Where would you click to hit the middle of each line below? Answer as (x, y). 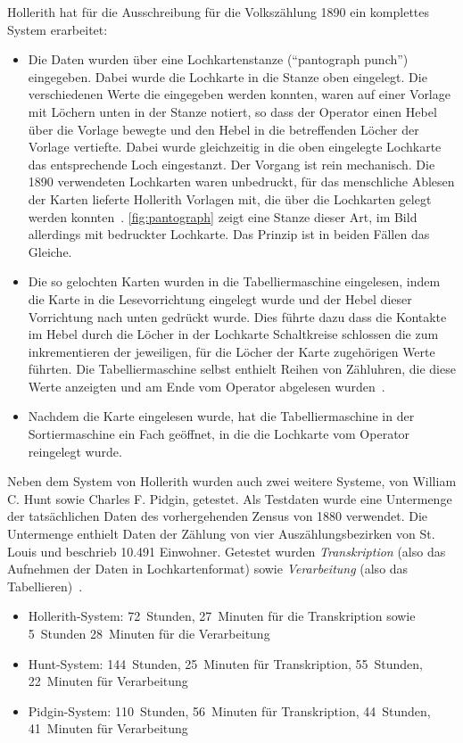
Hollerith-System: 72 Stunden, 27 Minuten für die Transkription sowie (222, 616)
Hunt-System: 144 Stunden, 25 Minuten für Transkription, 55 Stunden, (225, 663)
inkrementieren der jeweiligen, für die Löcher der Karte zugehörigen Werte (231, 351)
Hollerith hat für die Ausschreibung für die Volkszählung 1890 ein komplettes (219, 12)
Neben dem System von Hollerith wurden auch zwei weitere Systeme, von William (232, 481)
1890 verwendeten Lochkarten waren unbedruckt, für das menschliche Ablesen (241, 182)
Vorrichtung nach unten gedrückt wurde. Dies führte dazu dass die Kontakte (237, 316)
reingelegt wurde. (75, 451)
